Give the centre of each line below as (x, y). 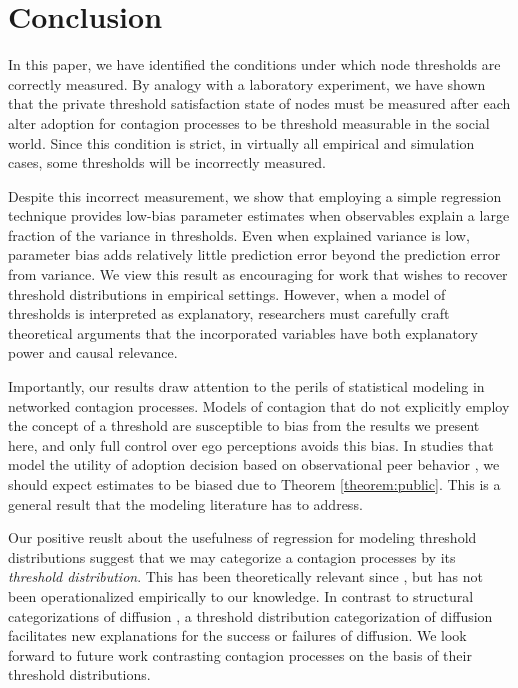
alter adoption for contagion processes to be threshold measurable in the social (249, 122)
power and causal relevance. (93, 352)
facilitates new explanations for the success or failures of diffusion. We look (237, 635)
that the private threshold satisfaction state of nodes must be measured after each (259, 103)
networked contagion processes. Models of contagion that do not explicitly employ (259, 405)
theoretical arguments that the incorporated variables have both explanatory (243, 332)
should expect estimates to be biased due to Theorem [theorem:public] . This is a (254, 484)
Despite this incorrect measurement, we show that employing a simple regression (255, 195)
